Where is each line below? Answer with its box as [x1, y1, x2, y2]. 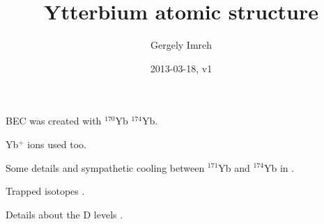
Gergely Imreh [150, 38, 213, 52]
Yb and [218, 160, 250, 175]
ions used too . [27, 136, 86, 151]
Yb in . [264, 160, 295, 175]
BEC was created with [6, 113, 102, 128]
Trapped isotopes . [6, 184, 85, 198]
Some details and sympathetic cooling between [6, 160, 205, 175]
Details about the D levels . [6, 207, 123, 221]
